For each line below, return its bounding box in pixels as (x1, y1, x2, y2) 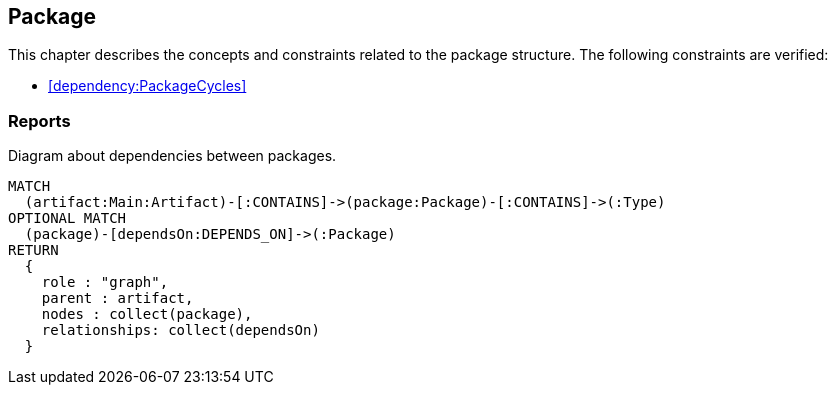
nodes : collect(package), (41, 306, 253, 323)
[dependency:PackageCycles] (48, 77, 247, 95)
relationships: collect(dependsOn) (41, 322, 320, 339)
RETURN (8, 242, 59, 259)
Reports (8, 110, 71, 131)
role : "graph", (41, 274, 169, 291)
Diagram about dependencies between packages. (8, 147, 337, 165)
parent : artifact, (41, 290, 194, 307)
